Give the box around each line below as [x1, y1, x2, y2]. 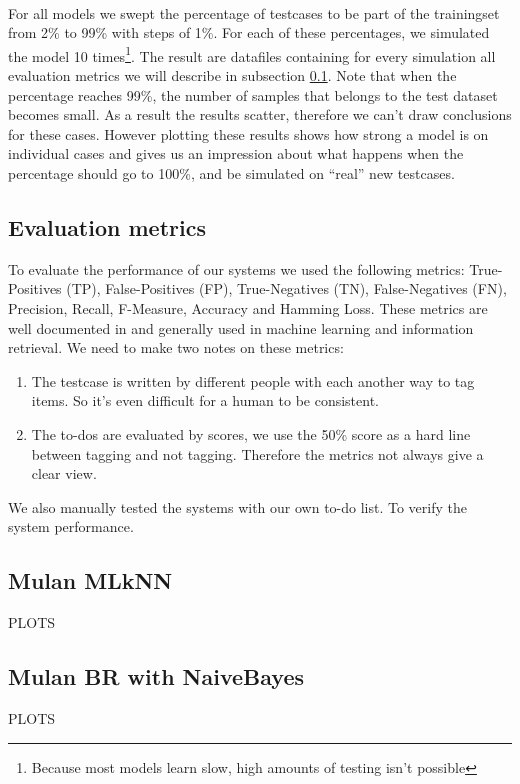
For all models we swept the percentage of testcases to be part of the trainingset [8, 2, 500, 23]
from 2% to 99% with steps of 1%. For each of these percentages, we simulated [8, 22, 490, 43]
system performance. [8, 516, 134, 537]
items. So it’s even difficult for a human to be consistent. [31, 390, 380, 411]
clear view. [31, 463, 97, 484]
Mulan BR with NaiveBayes [8, 661, 304, 692]
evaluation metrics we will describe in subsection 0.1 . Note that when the [8, 65, 457, 86]
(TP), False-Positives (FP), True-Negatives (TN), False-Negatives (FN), [66, 278, 507, 299]
